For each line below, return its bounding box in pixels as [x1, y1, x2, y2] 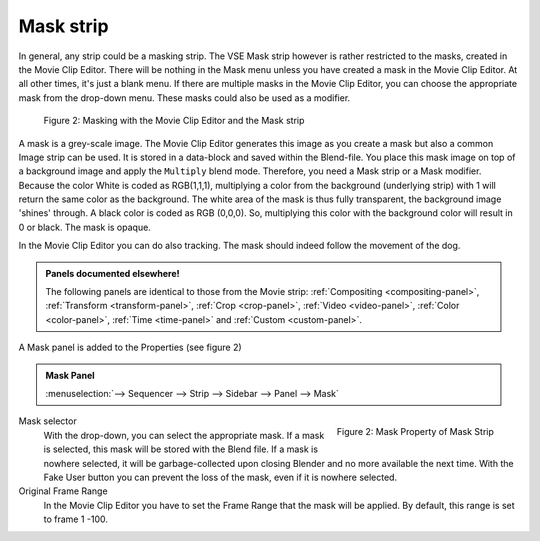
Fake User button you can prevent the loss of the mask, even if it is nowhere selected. [43, 471, 398, 483]
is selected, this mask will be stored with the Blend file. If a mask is [43, 443, 319, 455]
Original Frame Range [18, 485, 109, 497]
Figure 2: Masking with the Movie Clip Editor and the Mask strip [43, 115, 305, 127]
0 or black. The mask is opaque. [18, 221, 152, 233]
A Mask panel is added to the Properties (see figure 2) [18, 341, 242, 354]
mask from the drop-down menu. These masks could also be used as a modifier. [18, 91, 351, 104]
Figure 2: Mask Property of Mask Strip [336, 426, 494, 438]
